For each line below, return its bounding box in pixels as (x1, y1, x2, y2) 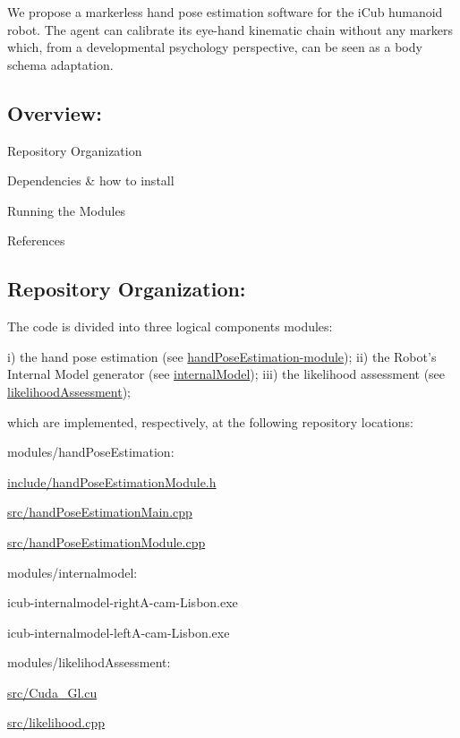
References (7, 231, 65, 250)
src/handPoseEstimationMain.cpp (7, 502, 192, 521)
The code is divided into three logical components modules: (7, 317, 333, 336)
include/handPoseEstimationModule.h (7, 472, 217, 491)
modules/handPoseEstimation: (7, 442, 175, 461)
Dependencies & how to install (7, 171, 175, 190)
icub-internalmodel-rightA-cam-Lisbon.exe (7, 593, 238, 612)
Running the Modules (7, 201, 126, 219)
